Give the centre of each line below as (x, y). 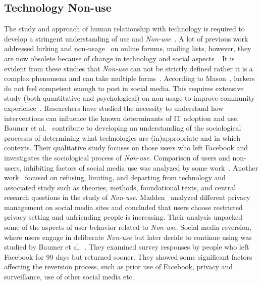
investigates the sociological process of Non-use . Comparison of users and (117, 157)
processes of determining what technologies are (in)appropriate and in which (122, 137)
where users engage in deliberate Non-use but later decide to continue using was (128, 237)
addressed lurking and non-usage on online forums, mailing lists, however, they (128, 48)
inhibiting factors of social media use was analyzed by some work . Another (141, 167)
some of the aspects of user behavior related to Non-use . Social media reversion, (128, 227)
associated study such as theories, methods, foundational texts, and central (120, 187)
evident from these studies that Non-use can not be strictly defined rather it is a (128, 68)
